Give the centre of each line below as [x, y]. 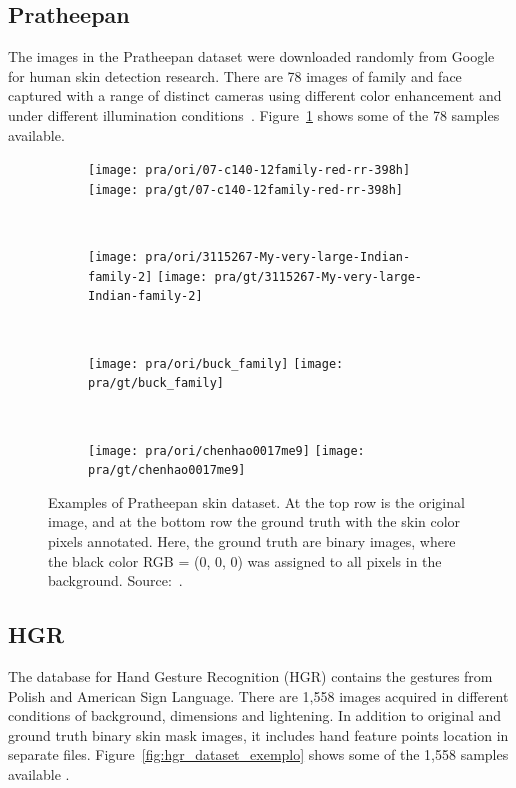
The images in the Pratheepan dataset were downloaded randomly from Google [251, 56]
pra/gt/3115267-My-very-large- [318, 276]
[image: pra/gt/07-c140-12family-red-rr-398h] [245, 189]
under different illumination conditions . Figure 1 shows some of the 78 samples [254, 114]
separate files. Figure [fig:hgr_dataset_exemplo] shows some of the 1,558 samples [258, 754]
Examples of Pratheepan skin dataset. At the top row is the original [256, 501]
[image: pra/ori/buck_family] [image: [216, 363]
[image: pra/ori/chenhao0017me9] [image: [226, 450]
